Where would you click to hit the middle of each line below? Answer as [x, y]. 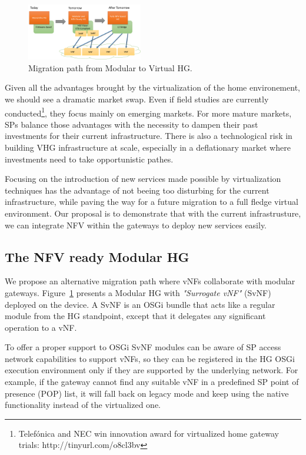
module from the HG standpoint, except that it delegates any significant [135, 316]
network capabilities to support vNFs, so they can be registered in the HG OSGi [150, 358]
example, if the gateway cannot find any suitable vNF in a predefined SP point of [152, 382]
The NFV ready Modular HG [97, 256]
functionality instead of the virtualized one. [83, 405]
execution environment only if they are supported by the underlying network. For [152, 370]
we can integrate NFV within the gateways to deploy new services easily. [136, 225]
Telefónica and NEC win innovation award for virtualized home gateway [149, 433]
